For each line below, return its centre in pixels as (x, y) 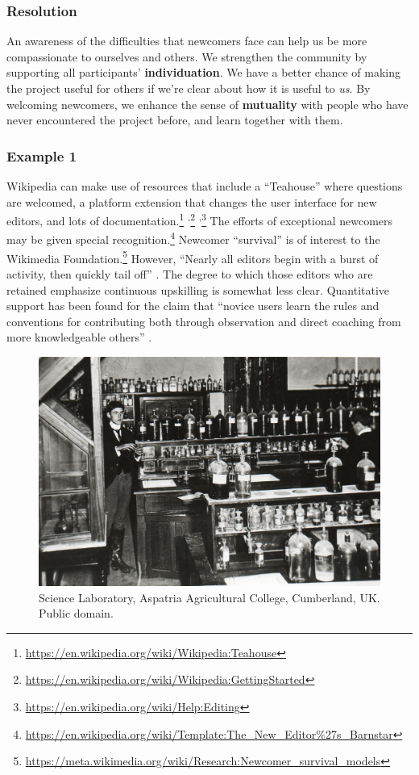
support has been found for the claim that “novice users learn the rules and (193, 306)
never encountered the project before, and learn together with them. (175, 120)
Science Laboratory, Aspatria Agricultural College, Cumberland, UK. (209, 597)
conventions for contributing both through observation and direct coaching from (204, 321)
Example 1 (42, 155)
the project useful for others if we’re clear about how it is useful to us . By (189, 88)
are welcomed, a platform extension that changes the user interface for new (192, 201)
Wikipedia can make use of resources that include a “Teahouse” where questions (205, 186)
